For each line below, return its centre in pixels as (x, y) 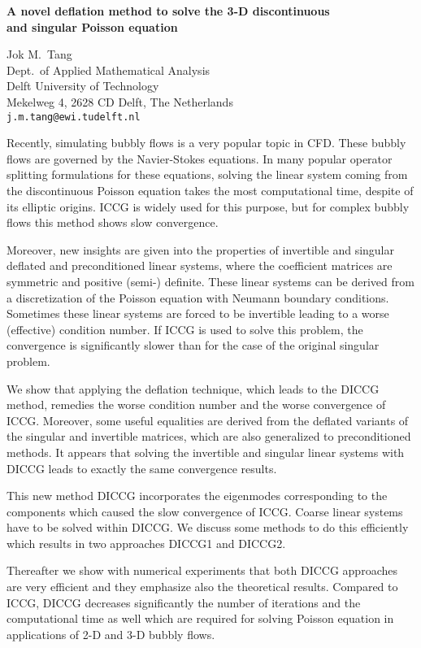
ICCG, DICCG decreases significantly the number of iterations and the (184, 602)
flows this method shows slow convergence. (113, 222)
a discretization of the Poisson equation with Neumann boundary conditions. (198, 297)
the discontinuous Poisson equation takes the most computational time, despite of (210, 190)
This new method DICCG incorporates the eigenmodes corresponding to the (197, 496)
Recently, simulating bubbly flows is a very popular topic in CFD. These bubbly (206, 143)
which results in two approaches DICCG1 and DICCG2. (146, 543)
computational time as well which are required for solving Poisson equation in (200, 618)
